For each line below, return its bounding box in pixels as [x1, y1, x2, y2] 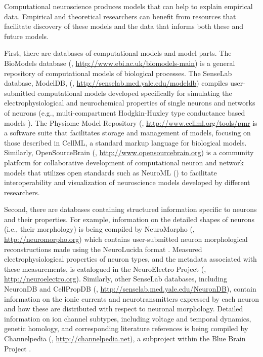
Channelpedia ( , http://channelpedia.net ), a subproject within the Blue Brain [4, 333, 246, 343]
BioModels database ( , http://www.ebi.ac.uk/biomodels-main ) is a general [4, 57, 235, 68]
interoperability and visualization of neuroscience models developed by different [4, 177, 250, 188]
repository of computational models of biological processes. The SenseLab [4, 67, 232, 78]
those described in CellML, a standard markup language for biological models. [4, 137, 247, 148]
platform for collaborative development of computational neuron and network [4, 157, 244, 167]
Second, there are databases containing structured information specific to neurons [4, 204, 257, 215]
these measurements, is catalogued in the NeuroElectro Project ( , [4, 263, 206, 274]
